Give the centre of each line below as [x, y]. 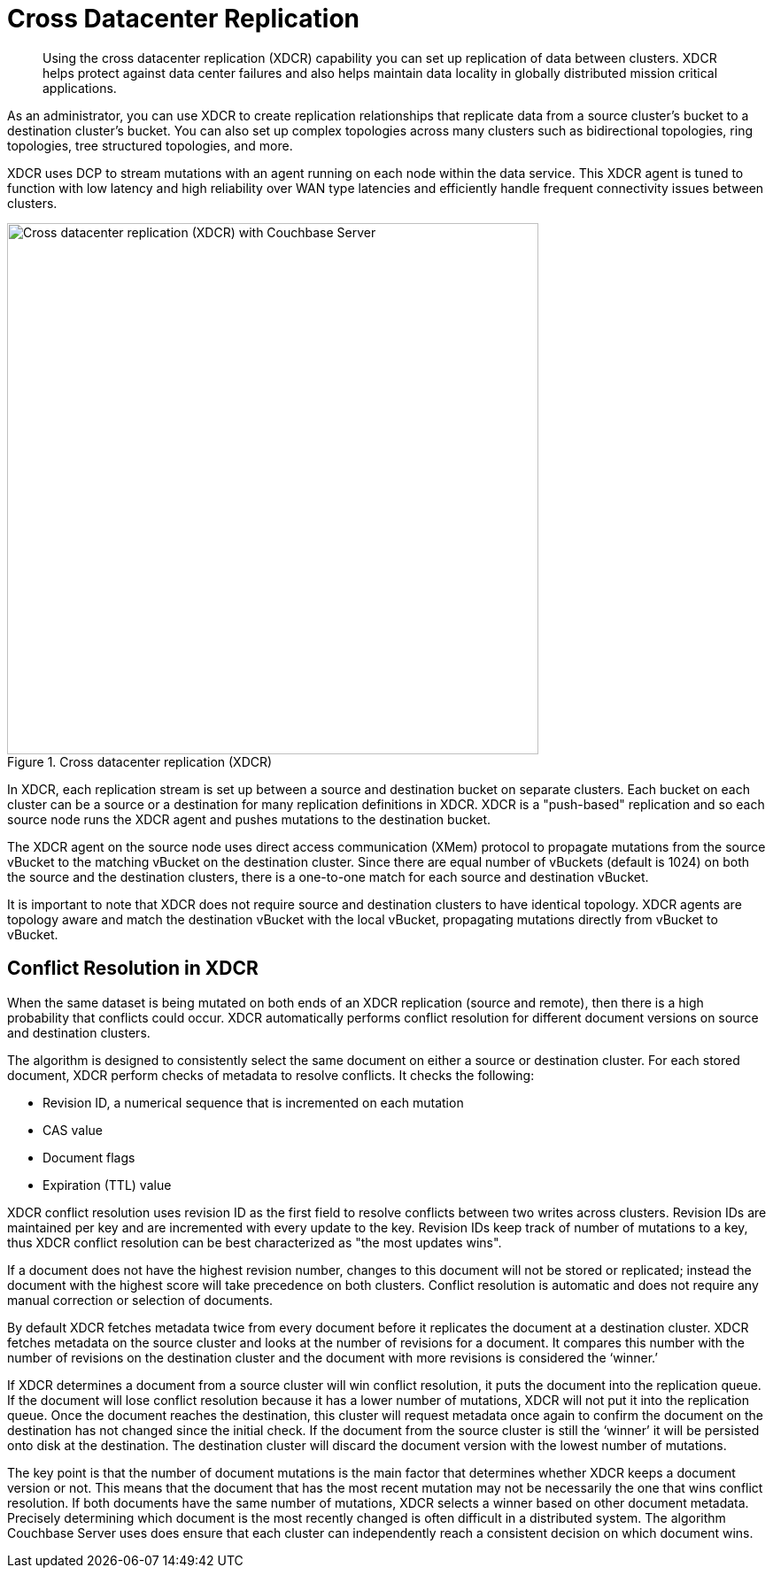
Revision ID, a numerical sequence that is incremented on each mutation [253, 1102]
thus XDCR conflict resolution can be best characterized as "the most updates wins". [255, 1242]
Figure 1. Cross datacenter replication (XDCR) [140, 761]
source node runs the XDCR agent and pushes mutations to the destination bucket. [249, 819]
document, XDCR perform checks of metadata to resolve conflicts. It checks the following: [271, 1075]
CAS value [73, 1130]
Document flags [89, 1157]
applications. [80, 88]
